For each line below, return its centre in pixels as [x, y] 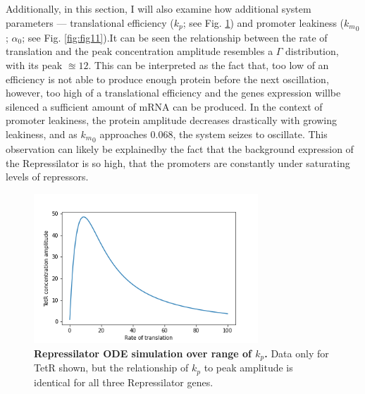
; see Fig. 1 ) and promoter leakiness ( [264, 22]
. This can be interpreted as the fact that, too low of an [209, 65]
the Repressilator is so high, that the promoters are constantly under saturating [178, 162]
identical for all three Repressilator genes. [124, 382]
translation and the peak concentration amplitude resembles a [140, 51]
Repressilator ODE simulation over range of [143, 353]
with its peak [34, 65]
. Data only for [297, 353]
